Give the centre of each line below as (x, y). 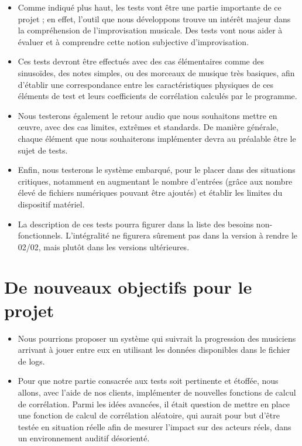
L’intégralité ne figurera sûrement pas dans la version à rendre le (182, 235)
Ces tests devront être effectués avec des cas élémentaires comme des (141, 61)
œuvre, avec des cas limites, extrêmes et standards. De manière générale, (148, 127)
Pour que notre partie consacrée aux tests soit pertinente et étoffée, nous (148, 381)
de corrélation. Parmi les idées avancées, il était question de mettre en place (154, 404)
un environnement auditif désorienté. (84, 438)
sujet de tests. (43, 150)
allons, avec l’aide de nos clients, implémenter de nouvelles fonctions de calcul (157, 392)
